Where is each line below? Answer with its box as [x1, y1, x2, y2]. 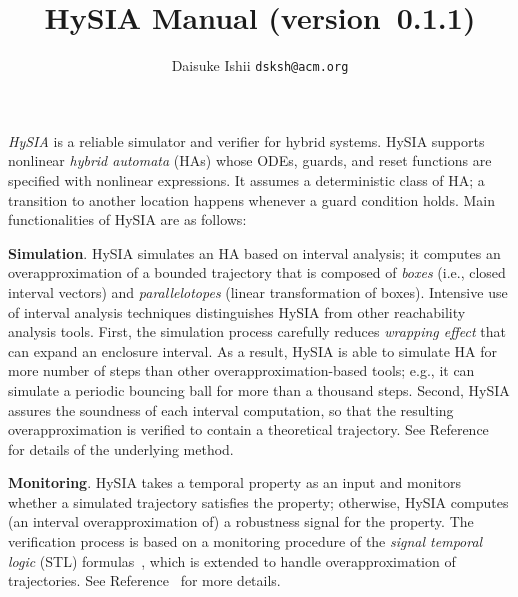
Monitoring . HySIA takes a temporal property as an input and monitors [8, 472, 461, 493]
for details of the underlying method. [8, 438, 234, 459]
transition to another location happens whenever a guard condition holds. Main [8, 189, 495, 210]
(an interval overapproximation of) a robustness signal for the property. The [8, 511, 474, 532]
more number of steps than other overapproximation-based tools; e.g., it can [8, 360, 475, 381]
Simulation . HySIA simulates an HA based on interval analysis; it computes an [8, 242, 501, 263]
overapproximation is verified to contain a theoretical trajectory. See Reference [8, 419, 489, 440]
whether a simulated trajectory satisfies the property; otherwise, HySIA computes [8, 491, 509, 512]
